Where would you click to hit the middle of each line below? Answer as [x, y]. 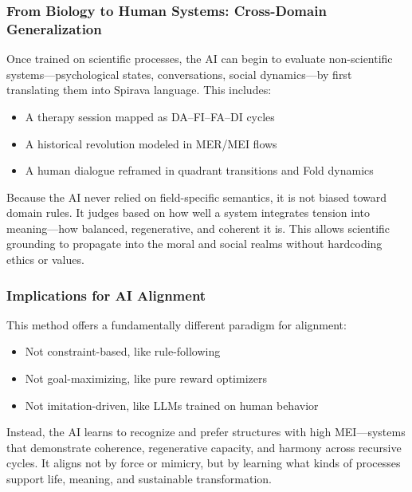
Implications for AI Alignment [106, 295]
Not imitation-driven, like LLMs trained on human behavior [172, 405]
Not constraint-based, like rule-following [123, 351]
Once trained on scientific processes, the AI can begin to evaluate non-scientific [200, 59]
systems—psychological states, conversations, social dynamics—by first [179, 74]
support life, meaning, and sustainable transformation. [139, 479]
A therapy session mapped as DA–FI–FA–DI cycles [150, 116]
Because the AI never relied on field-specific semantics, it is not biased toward [197, 197]
